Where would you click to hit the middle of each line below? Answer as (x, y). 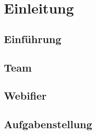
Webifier (25, 96)
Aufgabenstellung (48, 124)
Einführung (33, 38)
